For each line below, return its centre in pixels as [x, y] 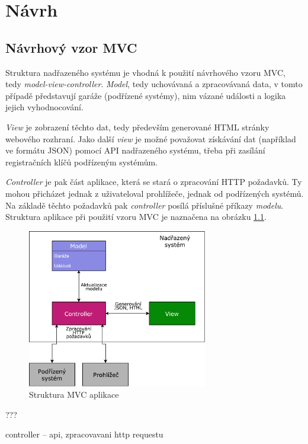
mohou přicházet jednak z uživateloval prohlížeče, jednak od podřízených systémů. [155, 193]
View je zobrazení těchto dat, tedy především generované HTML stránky [137, 127]
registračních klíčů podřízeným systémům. [82, 162]
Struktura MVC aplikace [74, 395]
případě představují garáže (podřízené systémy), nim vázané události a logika [146, 95]
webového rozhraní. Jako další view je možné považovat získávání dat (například [151, 138]
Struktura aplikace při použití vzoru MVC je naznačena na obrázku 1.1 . [136, 217]
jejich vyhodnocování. [44, 107]
